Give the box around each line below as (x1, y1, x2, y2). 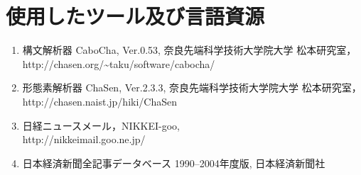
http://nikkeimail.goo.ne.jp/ (22, 132, 146, 147)
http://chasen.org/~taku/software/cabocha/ (22, 56, 215, 71)
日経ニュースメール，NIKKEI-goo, (22, 118, 180, 132)
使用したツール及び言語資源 (6, 1, 265, 30)
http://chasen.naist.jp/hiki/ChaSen (22, 94, 178, 108)
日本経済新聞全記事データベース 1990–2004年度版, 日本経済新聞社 (22, 155, 325, 170)
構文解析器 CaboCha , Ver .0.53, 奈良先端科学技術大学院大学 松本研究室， (22, 43, 357, 57)
